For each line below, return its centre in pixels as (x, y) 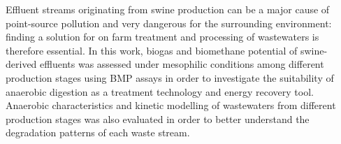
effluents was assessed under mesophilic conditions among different (182, 64)
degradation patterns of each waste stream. (98, 132)
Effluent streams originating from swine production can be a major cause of (168, 9)
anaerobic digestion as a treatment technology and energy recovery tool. (160, 91)
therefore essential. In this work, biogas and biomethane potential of (152, 50)
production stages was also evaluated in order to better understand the (158, 118)
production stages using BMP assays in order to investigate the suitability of (170, 77)
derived (21, 64)
